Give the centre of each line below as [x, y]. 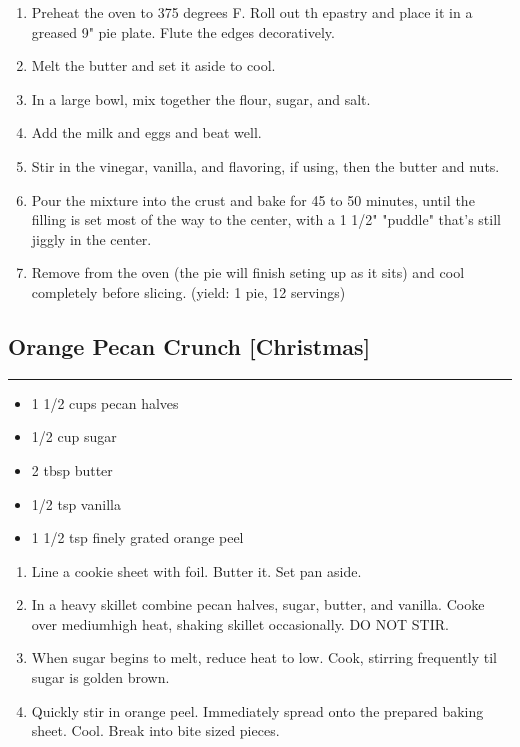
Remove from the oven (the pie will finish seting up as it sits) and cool [248, 272]
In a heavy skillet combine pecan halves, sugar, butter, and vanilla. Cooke [258, 604]
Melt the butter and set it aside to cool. [153, 65]
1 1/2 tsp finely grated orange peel [137, 537]
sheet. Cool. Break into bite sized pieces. [155, 730]
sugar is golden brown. [100, 677]
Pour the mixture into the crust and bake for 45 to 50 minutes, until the [253, 199]
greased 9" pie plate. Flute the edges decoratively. [183, 31]
